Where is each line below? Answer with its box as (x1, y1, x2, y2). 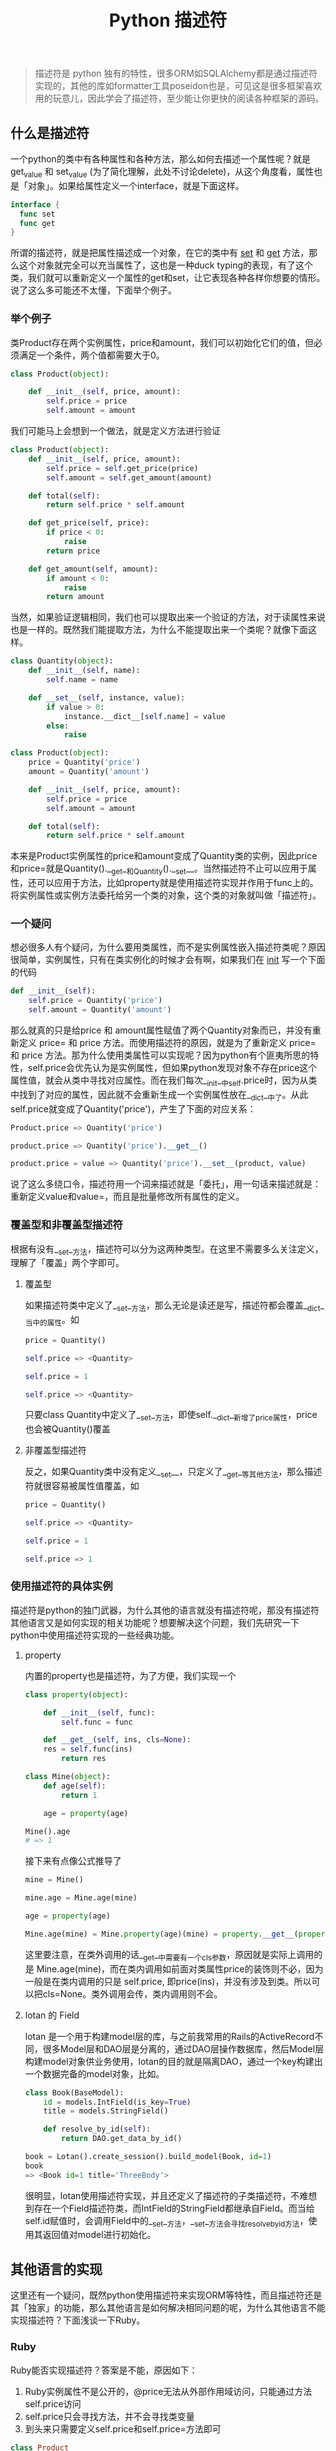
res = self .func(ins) (43, 1744, 133, 1755)
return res (61, 1754, 107, 1764)
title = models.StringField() (43, 2106, 169, 2116)
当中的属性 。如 (24, 1314, 80, 1328)
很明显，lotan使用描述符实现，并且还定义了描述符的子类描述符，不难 (24, 2189, 309, 2201)
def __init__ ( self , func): (43, 1707, 156, 1718)
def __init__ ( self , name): (28, 666, 141, 676)
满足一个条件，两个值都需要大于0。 (18, 349, 165, 361)
